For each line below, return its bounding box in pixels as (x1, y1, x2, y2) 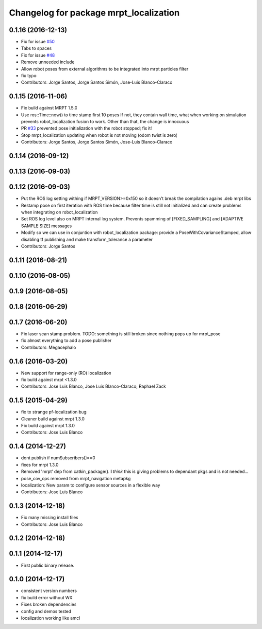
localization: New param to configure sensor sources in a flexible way (21, 482, 160, 488)
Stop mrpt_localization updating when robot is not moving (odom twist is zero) (21, 132, 178, 138)
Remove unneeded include (21, 59, 75, 65)
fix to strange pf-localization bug (21, 409, 87, 415)
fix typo (21, 73, 36, 79)
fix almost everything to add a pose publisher (21, 338, 112, 343)
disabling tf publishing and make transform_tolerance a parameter (21, 236, 153, 242)
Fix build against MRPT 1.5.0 (21, 105, 78, 111)
